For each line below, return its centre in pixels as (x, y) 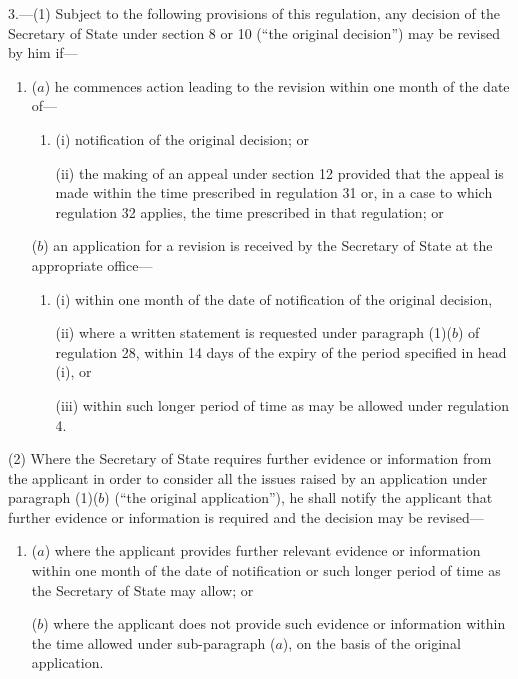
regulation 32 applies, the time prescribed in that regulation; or (249, 211)
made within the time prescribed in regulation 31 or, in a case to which (274, 192)
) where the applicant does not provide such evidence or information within (274, 623)
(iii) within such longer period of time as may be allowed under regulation (282, 404)
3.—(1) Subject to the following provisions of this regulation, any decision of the (254, 13)
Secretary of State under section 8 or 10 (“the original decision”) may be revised (254, 32)
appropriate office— (92, 264)
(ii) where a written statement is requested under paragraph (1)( (253, 332)
